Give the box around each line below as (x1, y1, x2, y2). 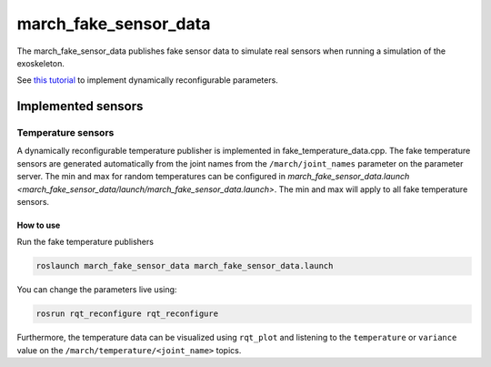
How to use (16, 219, 61, 231)
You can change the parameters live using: (16, 284, 177, 295)
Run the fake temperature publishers (16, 237, 155, 248)
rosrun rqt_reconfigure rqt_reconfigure (35, 309, 218, 319)
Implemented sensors (16, 98, 144, 114)
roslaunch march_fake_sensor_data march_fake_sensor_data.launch (35, 260, 334, 271)
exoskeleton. (16, 57, 65, 68)
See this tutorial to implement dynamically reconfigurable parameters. (16, 75, 279, 86)
